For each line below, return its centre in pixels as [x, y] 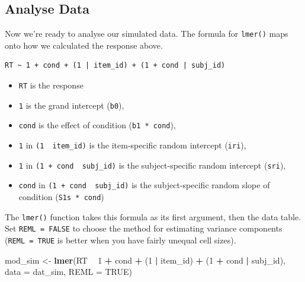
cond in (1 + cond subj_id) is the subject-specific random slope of [144, 185]
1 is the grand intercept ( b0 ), [71, 105]
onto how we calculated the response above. [84, 45]
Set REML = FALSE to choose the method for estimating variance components [144, 228]
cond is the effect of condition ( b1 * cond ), [97, 125]
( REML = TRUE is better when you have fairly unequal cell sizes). [121, 240]
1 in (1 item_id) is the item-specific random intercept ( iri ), [132, 145]
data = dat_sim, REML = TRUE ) [68, 272]
